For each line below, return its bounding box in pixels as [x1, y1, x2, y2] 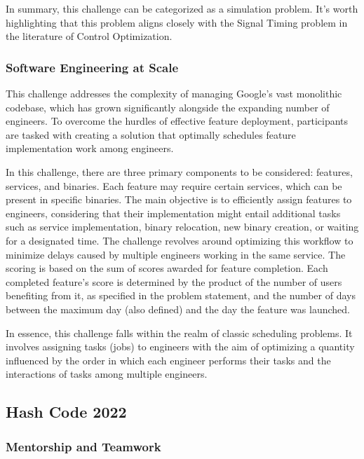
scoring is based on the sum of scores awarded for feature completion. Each [6, 261, 328, 275]
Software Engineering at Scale [6, 58, 179, 76]
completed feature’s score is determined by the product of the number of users [6, 274, 342, 289]
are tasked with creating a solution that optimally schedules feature [6, 127, 296, 142]
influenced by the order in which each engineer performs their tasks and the [6, 352, 331, 367]
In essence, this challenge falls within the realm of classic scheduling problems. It [6, 325, 353, 340]
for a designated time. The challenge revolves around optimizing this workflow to [6, 233, 353, 247]
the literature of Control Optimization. [6, 29, 173, 43]
